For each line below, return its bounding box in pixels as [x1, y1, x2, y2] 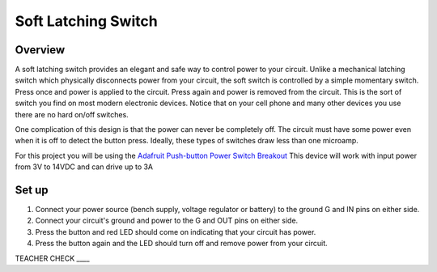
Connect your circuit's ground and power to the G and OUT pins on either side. [35, 215, 299, 226]
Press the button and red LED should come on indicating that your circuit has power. [35, 227, 316, 236]
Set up [15, 183, 49, 197]
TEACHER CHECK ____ [15, 253, 90, 263]
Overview [15, 43, 66, 57]
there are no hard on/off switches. [15, 109, 129, 119]
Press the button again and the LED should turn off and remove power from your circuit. [35, 239, 328, 249]
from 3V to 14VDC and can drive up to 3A [15, 162, 154, 172]
